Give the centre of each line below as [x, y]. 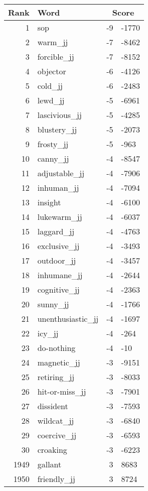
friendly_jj [56, 479]
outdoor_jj [57, 260]
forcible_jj [56, 56]
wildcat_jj [56, 420]
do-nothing [56, 348]
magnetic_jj [59, 362]
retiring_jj [56, 377]
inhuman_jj [58, 188]
